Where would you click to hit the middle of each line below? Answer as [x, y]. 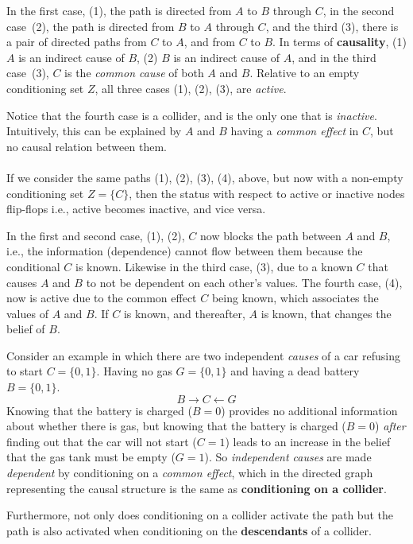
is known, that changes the [326, 313]
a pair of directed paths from [77, 42]
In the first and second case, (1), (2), [96, 235]
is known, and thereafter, [184, 313]
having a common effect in [295, 131]
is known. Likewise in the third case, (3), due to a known [214, 266]
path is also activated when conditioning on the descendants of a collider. [189, 530]
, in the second [359, 10]
